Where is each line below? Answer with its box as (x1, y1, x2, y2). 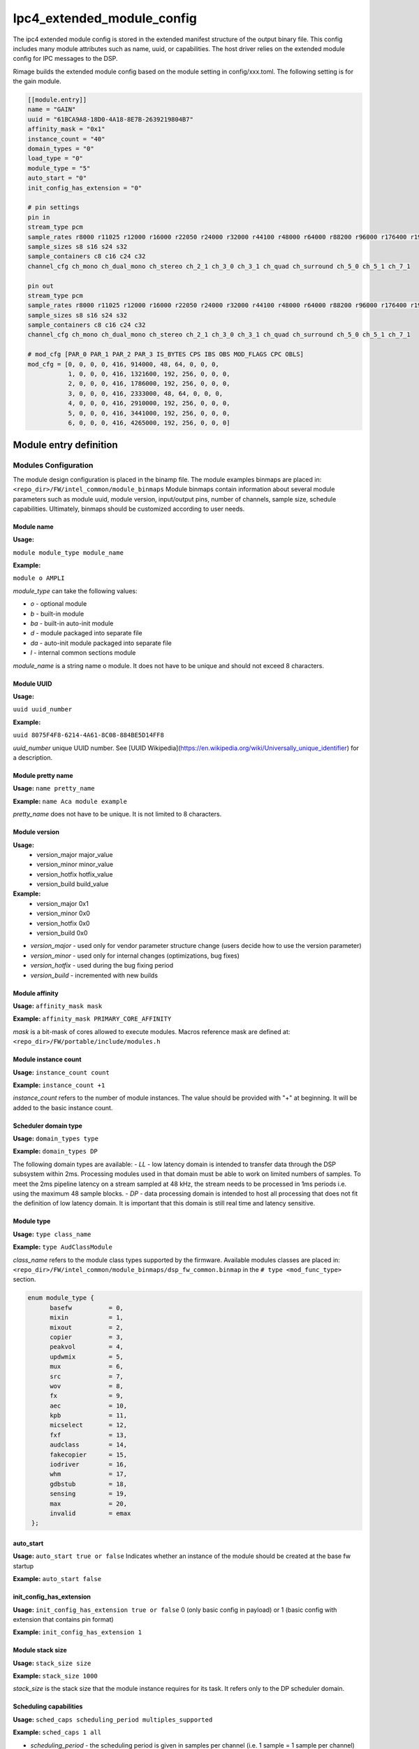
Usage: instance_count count (13, 1068, 110, 1077)
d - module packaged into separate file (30, 629, 142, 637)
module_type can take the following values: (13, 586, 138, 595)
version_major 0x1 (36, 899, 89, 907)
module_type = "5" (27, 164, 91, 172)
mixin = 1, (50, 1314, 124, 1322)
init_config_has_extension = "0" (27, 184, 142, 192)
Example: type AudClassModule (13, 1242, 113, 1252)
